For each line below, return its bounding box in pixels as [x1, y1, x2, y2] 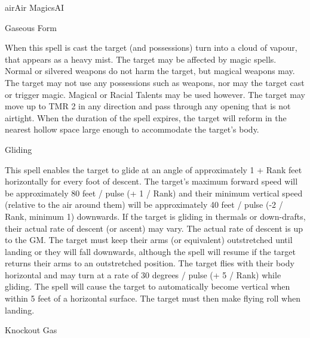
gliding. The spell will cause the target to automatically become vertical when [5, 280, 290, 293]
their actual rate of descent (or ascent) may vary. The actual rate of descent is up [5, 222, 303, 234]
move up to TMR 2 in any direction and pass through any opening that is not [5, 100, 291, 112]
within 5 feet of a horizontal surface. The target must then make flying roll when [5, 292, 300, 305]
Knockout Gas [5, 324, 57, 336]
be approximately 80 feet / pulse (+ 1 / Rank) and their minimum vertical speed [5, 186, 303, 199]
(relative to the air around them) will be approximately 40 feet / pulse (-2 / [5, 198, 283, 211]
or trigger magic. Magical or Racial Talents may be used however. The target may [5, 88, 305, 100]
